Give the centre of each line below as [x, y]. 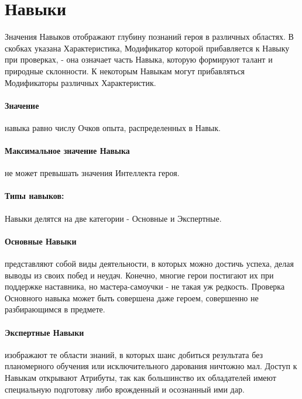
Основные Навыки [41, 241]
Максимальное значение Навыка [67, 151]
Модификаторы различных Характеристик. [80, 82]
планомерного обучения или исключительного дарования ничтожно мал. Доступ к [151, 366]
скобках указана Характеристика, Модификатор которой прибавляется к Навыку [147, 48]
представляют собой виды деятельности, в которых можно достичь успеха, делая [149, 264]
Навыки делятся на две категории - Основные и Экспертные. [113, 218]
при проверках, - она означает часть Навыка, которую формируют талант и [139, 59]
